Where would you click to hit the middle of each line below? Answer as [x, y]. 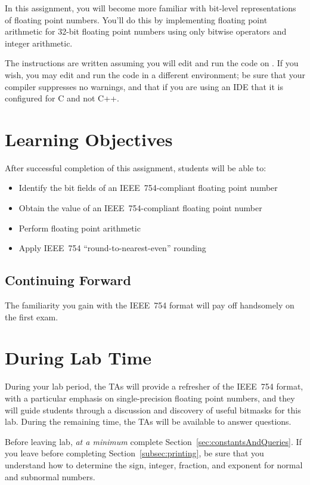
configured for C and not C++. [62, 98]
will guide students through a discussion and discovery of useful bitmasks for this [153, 410]
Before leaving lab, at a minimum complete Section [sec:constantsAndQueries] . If [153, 441]
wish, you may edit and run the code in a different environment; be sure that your [155, 74]
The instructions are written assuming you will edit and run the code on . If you [152, 63]
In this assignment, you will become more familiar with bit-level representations [151, 8]
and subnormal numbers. [50, 476]
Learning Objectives [89, 139]
